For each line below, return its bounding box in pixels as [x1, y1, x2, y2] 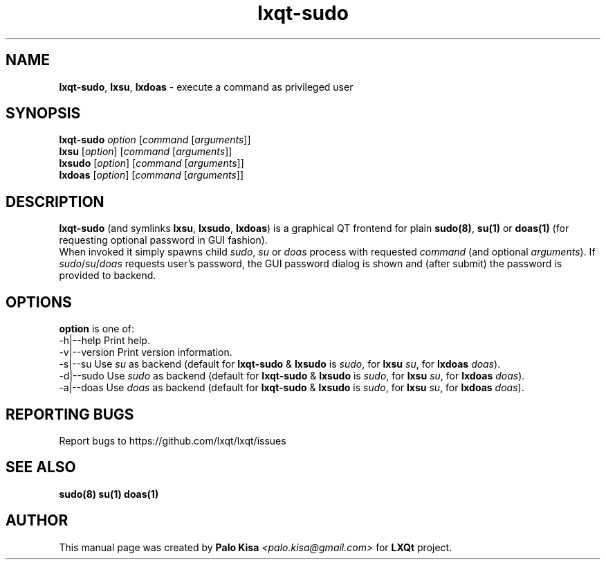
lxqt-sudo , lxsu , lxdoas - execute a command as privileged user [59, 80, 353, 93]
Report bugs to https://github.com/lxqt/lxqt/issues [59, 434, 286, 447]
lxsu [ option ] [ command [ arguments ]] [59, 145, 232, 158]
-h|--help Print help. [59, 334, 150, 347]
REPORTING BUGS [6, 405, 134, 423]
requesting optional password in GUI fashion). [59, 234, 268, 246]
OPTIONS [6, 293, 72, 311]
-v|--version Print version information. [59, 346, 232, 359]
